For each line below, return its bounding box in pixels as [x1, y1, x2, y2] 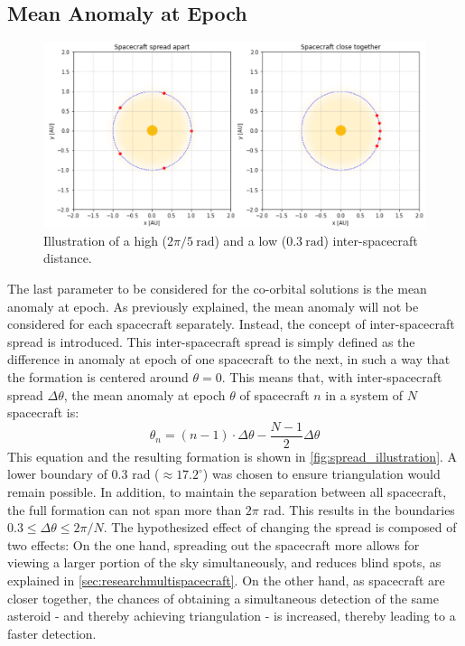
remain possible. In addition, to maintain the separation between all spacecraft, [7, 482, 447, 501]
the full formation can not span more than [7, 500, 242, 519]
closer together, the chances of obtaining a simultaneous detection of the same [7, 588, 439, 607]
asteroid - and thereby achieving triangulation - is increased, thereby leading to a [7, 606, 456, 625]
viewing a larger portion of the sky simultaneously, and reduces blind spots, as [7, 553, 442, 572]
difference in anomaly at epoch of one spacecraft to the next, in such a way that [7, 350, 451, 369]
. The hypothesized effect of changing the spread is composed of [103, 518, 457, 537]
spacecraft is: [7, 403, 79, 422]
